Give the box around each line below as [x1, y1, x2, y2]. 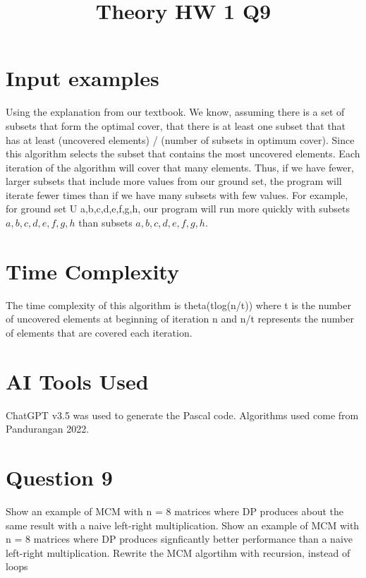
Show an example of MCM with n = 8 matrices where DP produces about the [6, 504, 343, 518]
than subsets [78, 215, 133, 230]
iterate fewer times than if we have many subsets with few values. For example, [6, 187, 348, 202]
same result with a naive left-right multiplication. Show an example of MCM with [6, 517, 360, 532]
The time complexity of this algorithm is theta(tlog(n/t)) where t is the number [6, 297, 351, 312]
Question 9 [6, 463, 113, 492]
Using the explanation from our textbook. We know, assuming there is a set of [6, 104, 345, 119]
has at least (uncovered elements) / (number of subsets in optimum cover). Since [6, 132, 355, 147]
